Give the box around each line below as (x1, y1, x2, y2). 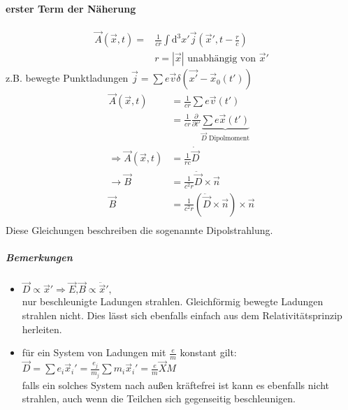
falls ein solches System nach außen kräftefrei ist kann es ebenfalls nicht (22, 377, 330, 392)
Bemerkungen (6, 250, 73, 265)
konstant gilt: (180, 345, 237, 360)
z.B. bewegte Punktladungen (6, 71, 129, 85)
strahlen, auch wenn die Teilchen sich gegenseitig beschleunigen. (22, 391, 296, 406)
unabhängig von (187, 54, 256, 64)
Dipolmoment (209, 135, 250, 142)
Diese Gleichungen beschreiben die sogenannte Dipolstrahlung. (6, 223, 273, 237)
